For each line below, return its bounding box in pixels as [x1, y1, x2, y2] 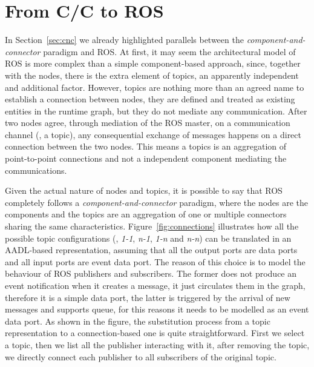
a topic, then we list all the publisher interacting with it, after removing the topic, [5, 338, 310, 351]
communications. [5, 164, 67, 176]
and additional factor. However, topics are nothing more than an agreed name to [5, 81, 304, 93]
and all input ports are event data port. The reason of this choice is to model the [5, 255, 306, 268]
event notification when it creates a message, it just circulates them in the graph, [5, 279, 306, 291]
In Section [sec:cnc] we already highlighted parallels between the [5, 33, 244, 46]
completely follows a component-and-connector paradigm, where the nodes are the [5, 196, 309, 208]
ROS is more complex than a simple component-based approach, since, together [5, 57, 301, 70]
